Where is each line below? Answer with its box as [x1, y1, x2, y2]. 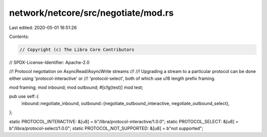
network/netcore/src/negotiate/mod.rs [9, 7, 174, 18]
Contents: [9, 34, 29, 39]
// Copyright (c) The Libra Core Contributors [19, 47, 134, 52]
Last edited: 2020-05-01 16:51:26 [9, 25, 77, 31]
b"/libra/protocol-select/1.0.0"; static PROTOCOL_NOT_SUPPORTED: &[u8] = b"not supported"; [9, 126, 204, 132]
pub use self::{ [9, 94, 39, 100]
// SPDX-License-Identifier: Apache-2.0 [9, 59, 90, 65]
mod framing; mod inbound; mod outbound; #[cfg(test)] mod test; [9, 84, 143, 91]
